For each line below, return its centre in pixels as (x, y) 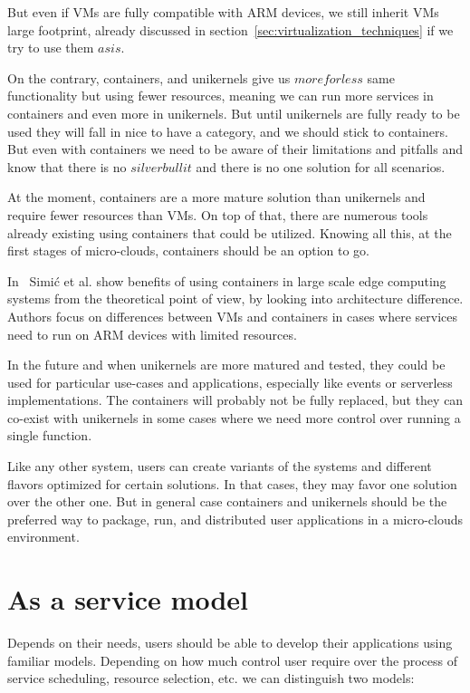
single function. (50, 435)
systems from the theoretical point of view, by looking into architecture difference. (235, 298)
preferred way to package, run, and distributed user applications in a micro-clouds (235, 519)
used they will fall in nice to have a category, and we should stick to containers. (228, 131)
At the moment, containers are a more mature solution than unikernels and (216, 197)
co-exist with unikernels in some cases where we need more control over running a (234, 417)
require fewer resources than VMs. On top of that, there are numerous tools (218, 214)
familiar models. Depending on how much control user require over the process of (232, 660)
